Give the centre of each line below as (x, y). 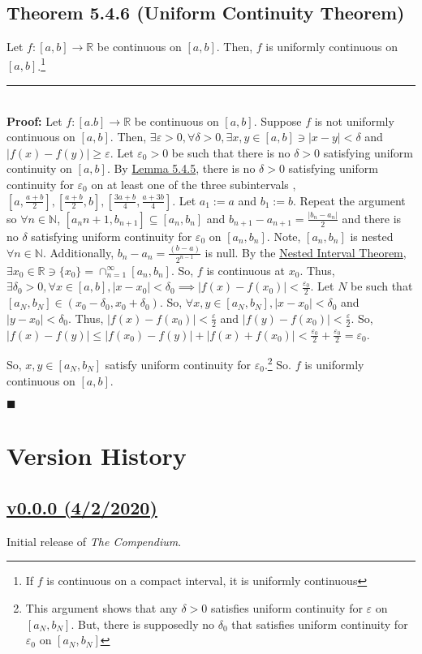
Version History (97, 456)
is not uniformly (354, 120)
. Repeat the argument (349, 200)
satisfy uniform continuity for (178, 365)
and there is (372, 218)
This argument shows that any (101, 607)
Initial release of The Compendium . (94, 541)
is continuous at (245, 270)
